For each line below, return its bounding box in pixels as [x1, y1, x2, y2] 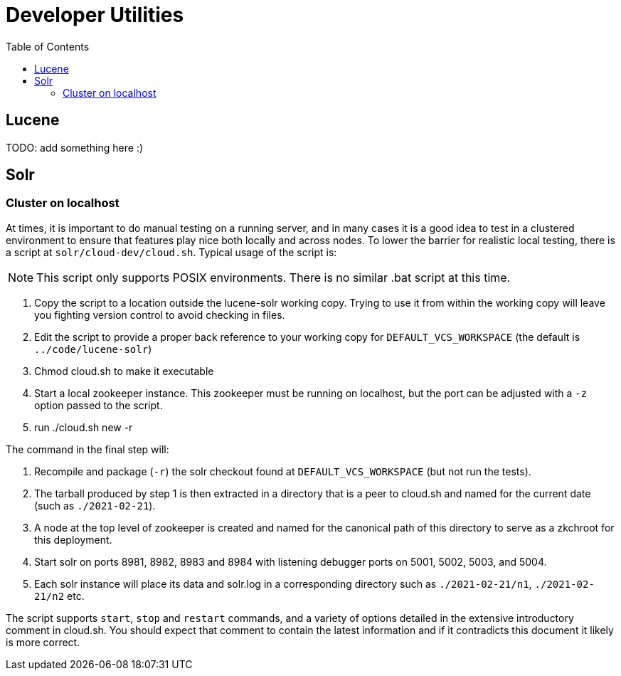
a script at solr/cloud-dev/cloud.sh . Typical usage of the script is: [6, 245, 337, 258]
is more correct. [6, 635, 80, 648]
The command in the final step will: [6, 443, 169, 455]
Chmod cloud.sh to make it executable [34, 364, 214, 377]
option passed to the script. [34, 398, 163, 411]
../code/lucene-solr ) [34, 342, 152, 355]
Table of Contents [6, 40, 90, 53]
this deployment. [34, 533, 112, 546]
